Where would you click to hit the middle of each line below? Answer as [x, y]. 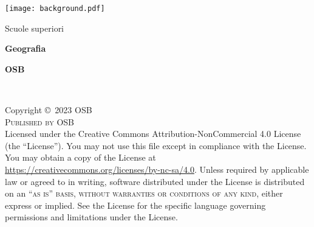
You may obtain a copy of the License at [80, 157]
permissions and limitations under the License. [91, 217]
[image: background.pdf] [55, 9]
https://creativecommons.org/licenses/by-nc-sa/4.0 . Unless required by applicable [157, 169]
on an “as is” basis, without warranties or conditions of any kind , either [144, 193]
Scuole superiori [35, 28]
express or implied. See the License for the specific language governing [135, 205]
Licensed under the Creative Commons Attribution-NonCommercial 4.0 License [153, 134]
